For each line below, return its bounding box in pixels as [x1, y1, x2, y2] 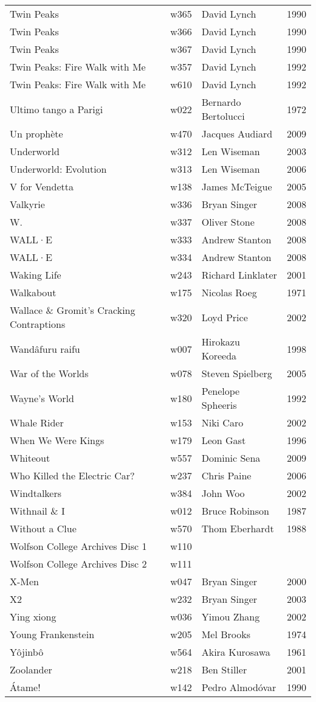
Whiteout [10, 451, 50, 465]
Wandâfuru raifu [10, 341, 80, 356]
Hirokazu [201, 335, 240, 349]
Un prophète [10, 127, 63, 141]
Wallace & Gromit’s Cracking [10, 303, 136, 317]
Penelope [201, 384, 240, 398]
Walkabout [10, 285, 57, 299]
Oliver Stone [201, 215, 255, 229]
